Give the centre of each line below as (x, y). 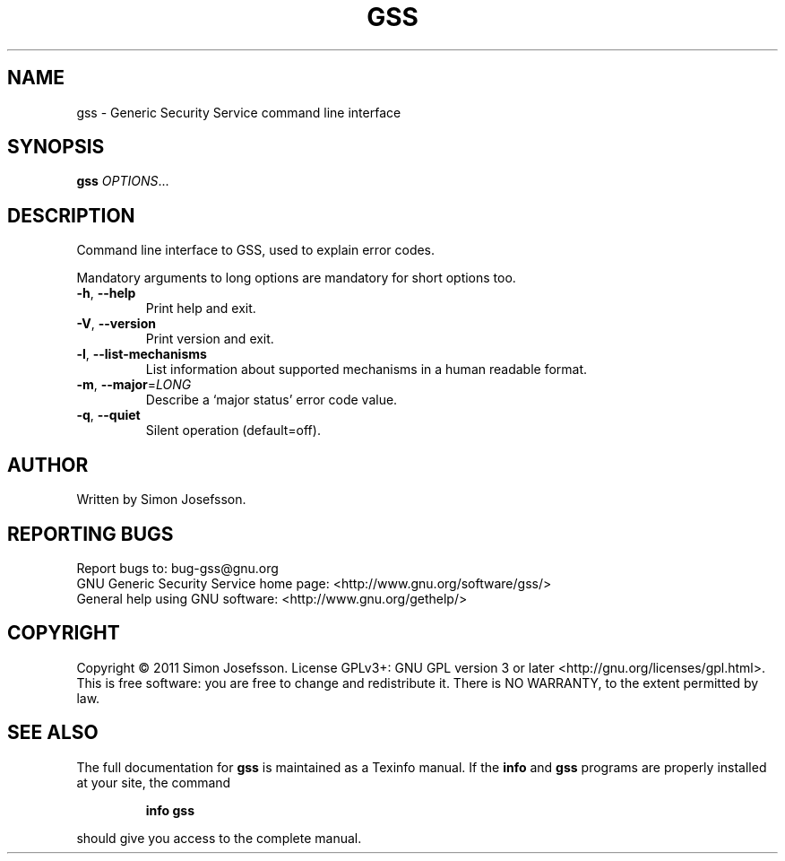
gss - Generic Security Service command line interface (239, 112)
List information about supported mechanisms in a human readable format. (367, 370)
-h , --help (106, 293)
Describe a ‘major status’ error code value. (272, 400)
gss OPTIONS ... (123, 181)
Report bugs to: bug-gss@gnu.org (177, 568)
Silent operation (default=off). (233, 430)
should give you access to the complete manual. (219, 838)
